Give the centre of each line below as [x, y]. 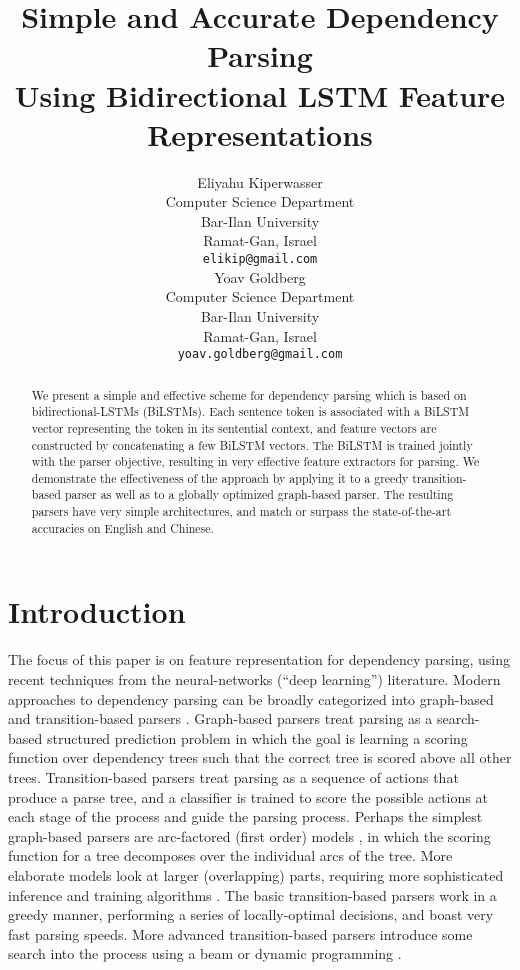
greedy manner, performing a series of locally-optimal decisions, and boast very [251, 914]
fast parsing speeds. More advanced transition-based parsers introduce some [240, 933]
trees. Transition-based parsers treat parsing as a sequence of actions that [233, 776]
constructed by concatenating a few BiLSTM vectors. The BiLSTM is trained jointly [252, 444]
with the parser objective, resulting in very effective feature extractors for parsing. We [255, 461]
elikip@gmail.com [260, 259]
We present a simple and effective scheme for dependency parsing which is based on [249, 394]
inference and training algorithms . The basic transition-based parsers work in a [252, 894]
